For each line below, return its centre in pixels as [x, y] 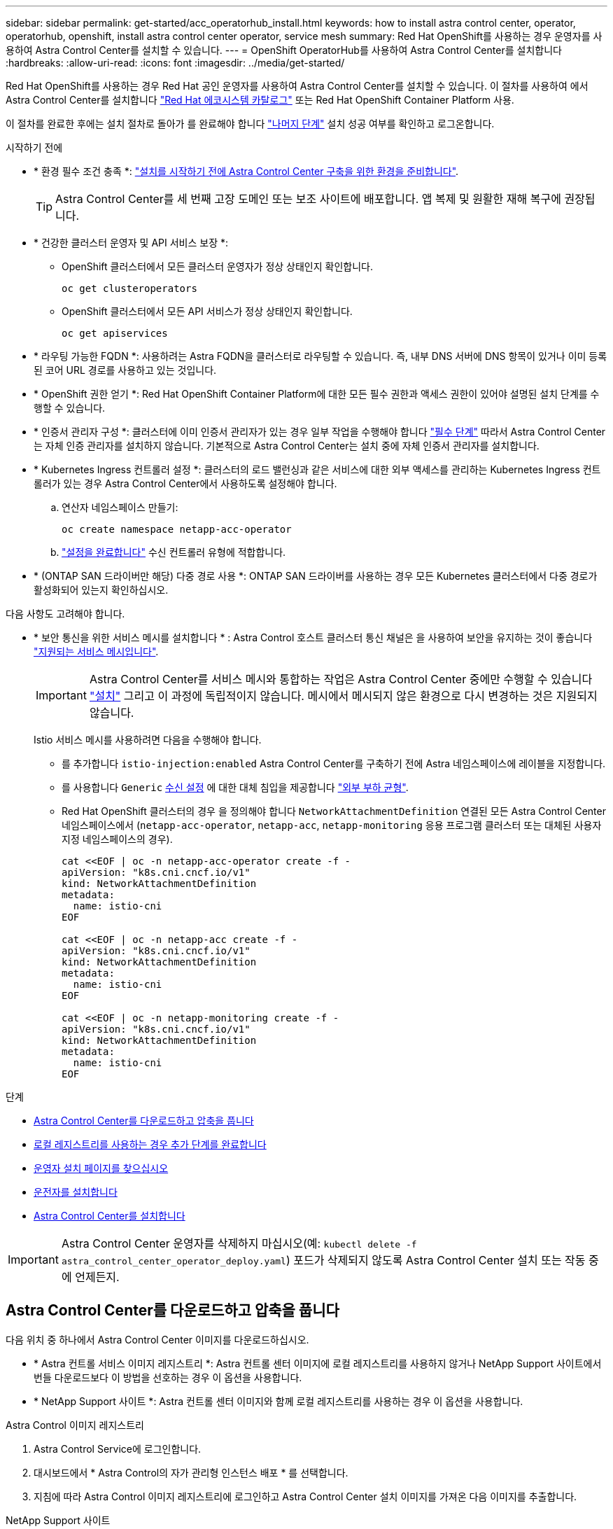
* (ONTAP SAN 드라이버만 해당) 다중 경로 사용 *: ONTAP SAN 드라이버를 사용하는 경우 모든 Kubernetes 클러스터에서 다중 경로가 [316, 576]
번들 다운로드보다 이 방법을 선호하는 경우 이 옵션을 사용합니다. [168, 1377]
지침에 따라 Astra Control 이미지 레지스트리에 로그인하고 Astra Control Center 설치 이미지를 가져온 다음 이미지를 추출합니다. [305, 1496]
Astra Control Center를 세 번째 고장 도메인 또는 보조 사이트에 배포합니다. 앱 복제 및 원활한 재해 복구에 [308, 199]
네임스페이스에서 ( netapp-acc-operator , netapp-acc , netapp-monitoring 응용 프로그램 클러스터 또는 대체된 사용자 [332, 825]
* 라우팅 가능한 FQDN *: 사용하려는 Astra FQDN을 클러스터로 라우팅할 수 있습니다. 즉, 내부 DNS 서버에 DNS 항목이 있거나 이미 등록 [320, 356]
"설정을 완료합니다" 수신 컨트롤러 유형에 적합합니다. [174, 552]
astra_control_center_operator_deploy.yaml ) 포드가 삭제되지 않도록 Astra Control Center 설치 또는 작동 [323, 1260]
